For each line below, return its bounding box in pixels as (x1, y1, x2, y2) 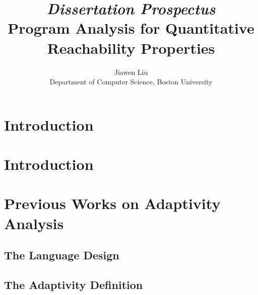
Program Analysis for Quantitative (8, 18, 254, 38)
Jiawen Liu (114, 66, 148, 77)
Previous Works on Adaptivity (4, 193, 221, 214)
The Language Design (4, 247, 119, 263)
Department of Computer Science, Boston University (49, 76, 213, 87)
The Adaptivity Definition (4, 276, 143, 292)
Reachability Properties (47, 37, 215, 58)
